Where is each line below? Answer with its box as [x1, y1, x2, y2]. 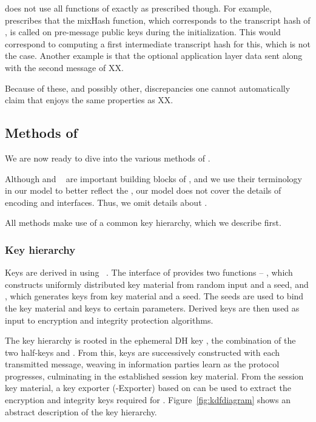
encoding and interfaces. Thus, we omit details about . [5, 196, 207, 208]
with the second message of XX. [5, 61, 124, 73]
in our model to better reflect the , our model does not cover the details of [5, 184, 281, 197]
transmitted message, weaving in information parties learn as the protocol [5, 358, 280, 370]
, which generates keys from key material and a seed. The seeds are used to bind [5, 290, 304, 302]
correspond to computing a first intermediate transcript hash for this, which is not [5, 37, 311, 50]
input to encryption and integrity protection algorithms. [5, 313, 213, 326]
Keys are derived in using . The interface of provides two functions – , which [5, 266, 293, 279]
